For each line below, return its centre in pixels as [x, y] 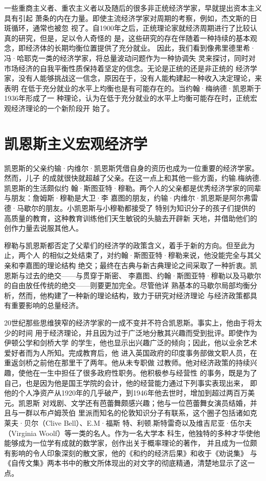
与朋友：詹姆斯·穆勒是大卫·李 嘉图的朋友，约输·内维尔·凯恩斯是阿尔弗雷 [131, 198]
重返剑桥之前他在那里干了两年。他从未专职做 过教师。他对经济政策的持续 [127, 363]
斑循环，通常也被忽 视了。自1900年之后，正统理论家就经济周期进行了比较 [127, 28]
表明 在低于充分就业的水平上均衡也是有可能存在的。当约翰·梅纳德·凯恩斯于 [133, 88]
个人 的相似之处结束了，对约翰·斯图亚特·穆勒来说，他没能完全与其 [140, 255]
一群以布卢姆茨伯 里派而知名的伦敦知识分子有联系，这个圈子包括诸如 [134, 413]
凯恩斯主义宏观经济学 [76, 143]
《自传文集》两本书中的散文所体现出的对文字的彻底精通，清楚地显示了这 [126, 463]
